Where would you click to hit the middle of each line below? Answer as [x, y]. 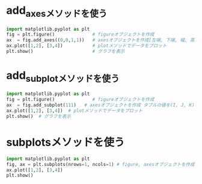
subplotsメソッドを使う [66, 143]
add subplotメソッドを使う [63, 76]
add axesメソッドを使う [57, 11]
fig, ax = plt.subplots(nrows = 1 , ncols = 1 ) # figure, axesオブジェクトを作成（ [103, 164]
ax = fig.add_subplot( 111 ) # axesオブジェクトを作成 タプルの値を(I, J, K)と [103, 105]
